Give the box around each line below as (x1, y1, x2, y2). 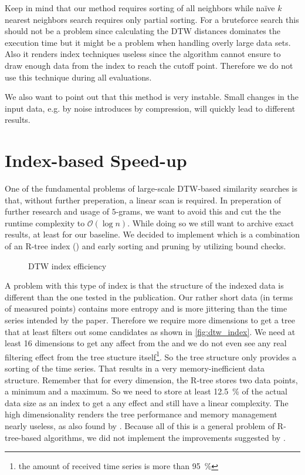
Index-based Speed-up (5, 148, 187, 172)
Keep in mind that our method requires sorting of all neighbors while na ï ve (5, 2, 275, 14)
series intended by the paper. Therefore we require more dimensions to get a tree (5, 314, 295, 326)
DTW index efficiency (28, 259, 107, 272)
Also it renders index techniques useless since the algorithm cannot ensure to (5, 48, 281, 60)
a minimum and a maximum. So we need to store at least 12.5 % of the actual (5, 385, 287, 397)
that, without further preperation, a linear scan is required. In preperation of (5, 193, 282, 206)
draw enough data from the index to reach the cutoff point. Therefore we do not (5, 59, 293, 71)
